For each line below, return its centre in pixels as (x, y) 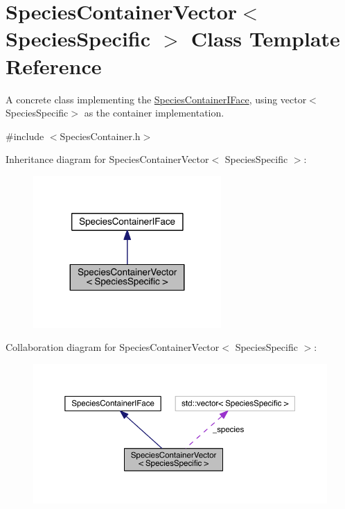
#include (25, 136)
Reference (54, 66)
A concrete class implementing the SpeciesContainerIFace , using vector (156, 99)
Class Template (265, 38)
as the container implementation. (154, 113)
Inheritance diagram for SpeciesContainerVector (107, 159)
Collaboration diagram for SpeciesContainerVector (113, 347)
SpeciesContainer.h (100, 136)
